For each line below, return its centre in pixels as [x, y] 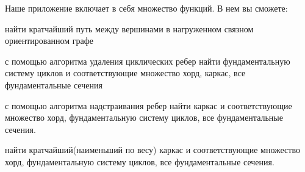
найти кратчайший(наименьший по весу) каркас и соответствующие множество [152, 150]
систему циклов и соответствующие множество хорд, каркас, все [125, 73]
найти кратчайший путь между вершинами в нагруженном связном [129, 28]
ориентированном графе [49, 41]
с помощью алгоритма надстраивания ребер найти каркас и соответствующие [149, 105]
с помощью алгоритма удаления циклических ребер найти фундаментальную [148, 61]
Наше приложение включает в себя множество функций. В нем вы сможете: [146, 8]
